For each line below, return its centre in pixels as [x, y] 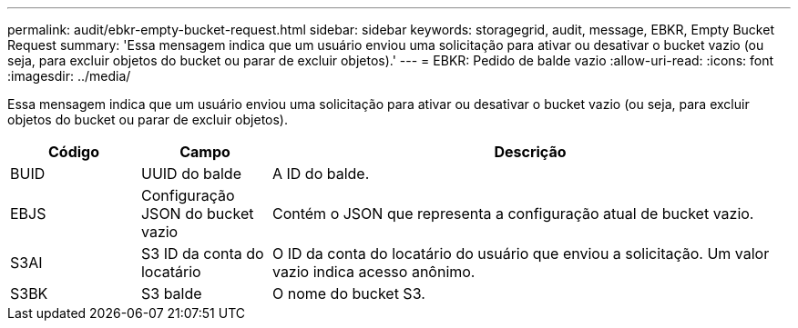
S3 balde [171, 293]
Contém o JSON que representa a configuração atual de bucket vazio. [513, 214]
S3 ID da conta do [202, 253]
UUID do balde [191, 174]
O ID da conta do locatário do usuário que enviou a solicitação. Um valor [521, 253]
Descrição [530, 152]
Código [73, 152]
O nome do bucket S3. [348, 293]
